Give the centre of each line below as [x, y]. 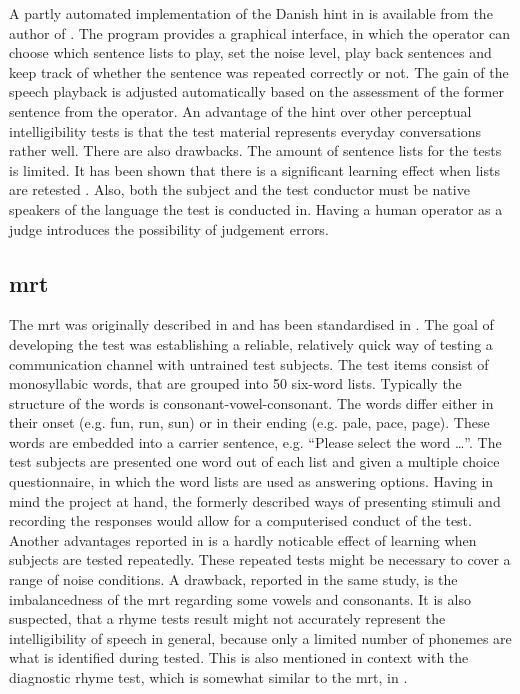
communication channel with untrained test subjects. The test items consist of [249, 363]
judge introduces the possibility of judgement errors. [169, 228]
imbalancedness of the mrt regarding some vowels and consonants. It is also [240, 598]
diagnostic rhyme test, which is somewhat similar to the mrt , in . [208, 677]
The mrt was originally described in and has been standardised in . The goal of [251, 324]
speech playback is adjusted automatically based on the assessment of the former [256, 91]
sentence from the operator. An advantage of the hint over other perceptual [240, 110]
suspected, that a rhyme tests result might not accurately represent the [227, 618]
